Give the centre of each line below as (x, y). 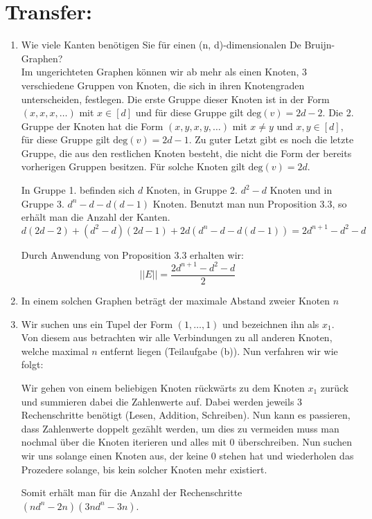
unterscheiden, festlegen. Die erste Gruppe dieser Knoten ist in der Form (175, 99)
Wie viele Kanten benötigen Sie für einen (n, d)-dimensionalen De (161, 45)
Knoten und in (301, 190)
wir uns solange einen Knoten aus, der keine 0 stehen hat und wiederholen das (187, 455)
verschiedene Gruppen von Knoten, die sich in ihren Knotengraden (163, 85)
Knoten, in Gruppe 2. (192, 190)
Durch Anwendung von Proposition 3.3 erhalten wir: (132, 254)
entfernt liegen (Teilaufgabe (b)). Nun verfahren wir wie (219, 350)
